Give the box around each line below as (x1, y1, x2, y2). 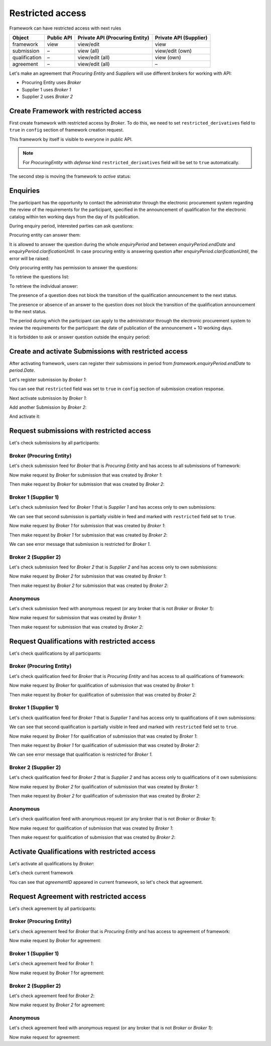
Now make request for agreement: (9, 1034, 80, 1040)
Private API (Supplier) (155, 34, 208, 41)
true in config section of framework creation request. (9, 127, 124, 133)
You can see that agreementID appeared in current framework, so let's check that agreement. (9, 879, 203, 885)
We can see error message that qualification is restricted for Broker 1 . (9, 751, 153, 758)
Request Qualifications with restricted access (9, 637, 156, 645)
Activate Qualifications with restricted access (9, 847, 156, 856)
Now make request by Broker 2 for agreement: (9, 1002, 105, 1008)
